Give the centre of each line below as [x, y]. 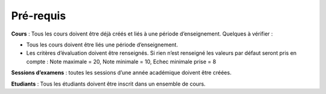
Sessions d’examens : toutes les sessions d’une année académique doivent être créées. [121, 73]
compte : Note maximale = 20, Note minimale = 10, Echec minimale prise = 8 [121, 61]
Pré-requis [39, 16]
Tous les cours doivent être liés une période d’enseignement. [102, 45]
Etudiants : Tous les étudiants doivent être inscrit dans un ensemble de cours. [108, 84]
